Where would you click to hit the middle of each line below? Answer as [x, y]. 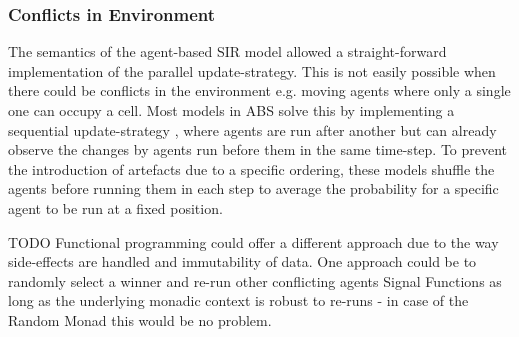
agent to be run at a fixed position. [115, 207]
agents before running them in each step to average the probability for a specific [253, 188]
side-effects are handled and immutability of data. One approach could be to [242, 261]
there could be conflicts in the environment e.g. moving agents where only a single [259, 90]
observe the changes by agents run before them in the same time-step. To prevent [258, 149]
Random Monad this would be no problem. [140, 319]
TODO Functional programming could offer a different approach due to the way [253, 241]
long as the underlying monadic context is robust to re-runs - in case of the [238, 300]
